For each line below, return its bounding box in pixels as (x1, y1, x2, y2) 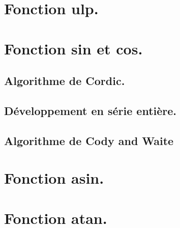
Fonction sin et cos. (4, 38, 143, 59)
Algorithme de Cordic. (4, 73, 125, 89)
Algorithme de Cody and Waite (4, 132, 174, 148)
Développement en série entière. (4, 102, 177, 118)
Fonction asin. (4, 167, 104, 188)
